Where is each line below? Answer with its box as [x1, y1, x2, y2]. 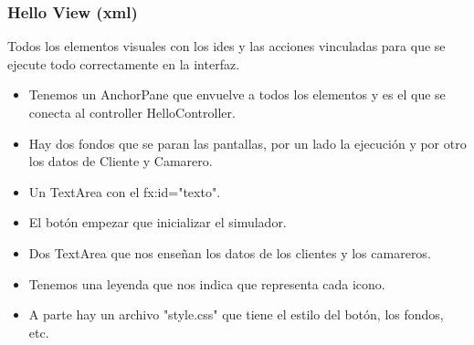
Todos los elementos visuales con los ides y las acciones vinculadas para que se [7, 37, 446, 56]
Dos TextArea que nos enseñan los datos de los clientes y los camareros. [28, 243, 431, 262]
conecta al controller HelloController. [28, 103, 236, 121]
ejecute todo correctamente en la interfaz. [7, 54, 240, 73]
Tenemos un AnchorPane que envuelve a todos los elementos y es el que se [28, 85, 446, 104]
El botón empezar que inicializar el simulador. [28, 213, 287, 232]
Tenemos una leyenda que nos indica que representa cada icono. [28, 274, 385, 293]
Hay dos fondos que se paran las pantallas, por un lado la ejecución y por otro [28, 133, 467, 152]
